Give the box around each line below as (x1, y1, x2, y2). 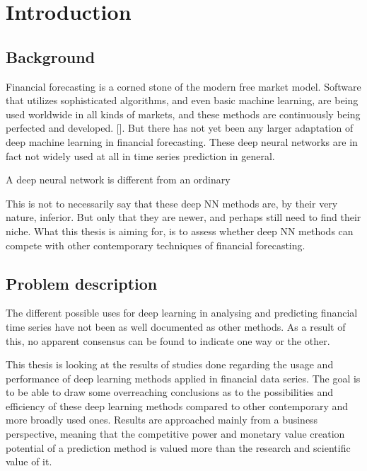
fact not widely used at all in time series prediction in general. (6, 148, 275, 163)
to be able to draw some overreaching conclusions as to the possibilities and (6, 385, 334, 399)
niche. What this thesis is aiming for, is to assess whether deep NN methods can (6, 223, 354, 238)
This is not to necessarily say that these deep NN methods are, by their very (6, 195, 338, 210)
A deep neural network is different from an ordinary (6, 172, 231, 187)
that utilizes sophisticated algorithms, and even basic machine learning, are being (6, 93, 359, 108)
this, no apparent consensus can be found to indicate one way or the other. (6, 333, 330, 348)
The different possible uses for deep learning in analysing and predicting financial (6, 305, 358, 320)
